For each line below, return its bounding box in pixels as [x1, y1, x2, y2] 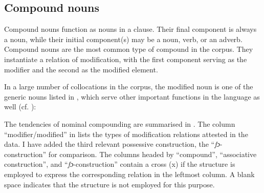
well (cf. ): [4, 101, 36, 112]
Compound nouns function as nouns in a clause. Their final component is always [4, 24, 257, 34]
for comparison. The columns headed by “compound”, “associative [48, 148, 257, 159]
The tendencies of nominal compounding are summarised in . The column [4, 118, 235, 129]
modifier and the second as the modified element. [4, 64, 158, 74]
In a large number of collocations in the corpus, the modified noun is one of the [4, 81, 253, 92]
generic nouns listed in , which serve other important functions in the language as [4, 91, 260, 102]
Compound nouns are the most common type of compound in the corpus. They [4, 44, 253, 54]
